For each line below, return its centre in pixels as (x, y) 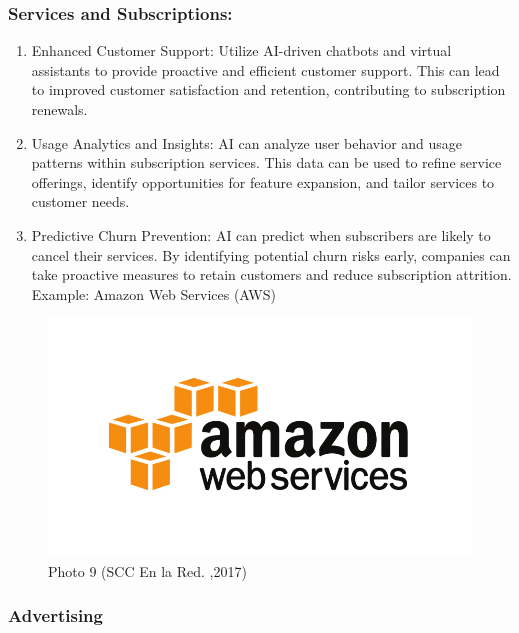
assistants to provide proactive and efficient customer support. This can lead (265, 69)
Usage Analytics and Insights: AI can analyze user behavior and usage (247, 142)
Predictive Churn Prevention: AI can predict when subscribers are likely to (261, 234)
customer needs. (80, 201)
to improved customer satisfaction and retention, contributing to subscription (268, 89)
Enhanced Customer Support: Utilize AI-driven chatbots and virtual (241, 50)
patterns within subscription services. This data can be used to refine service (266, 162)
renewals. (59, 109)
